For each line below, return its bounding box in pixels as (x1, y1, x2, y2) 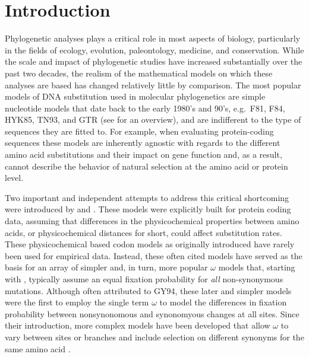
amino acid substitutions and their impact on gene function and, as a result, (5, 148, 282, 161)
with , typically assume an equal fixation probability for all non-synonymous (5, 273, 283, 285)
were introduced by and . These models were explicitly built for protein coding (5, 203, 291, 215)
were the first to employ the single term (5, 296, 149, 308)
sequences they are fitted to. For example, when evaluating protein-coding (5, 125, 274, 137)
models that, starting (218, 261, 295, 273)
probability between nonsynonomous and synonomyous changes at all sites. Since (5, 307, 299, 320)
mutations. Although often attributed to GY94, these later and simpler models (5, 284, 292, 297)
